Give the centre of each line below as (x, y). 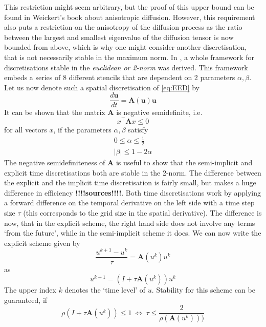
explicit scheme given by (42, 243)
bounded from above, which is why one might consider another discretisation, (126, 47)
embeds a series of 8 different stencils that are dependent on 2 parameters (120, 77)
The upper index (30, 290)
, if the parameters (82, 130)
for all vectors (26, 130)
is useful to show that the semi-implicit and (184, 162)
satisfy (138, 130)
